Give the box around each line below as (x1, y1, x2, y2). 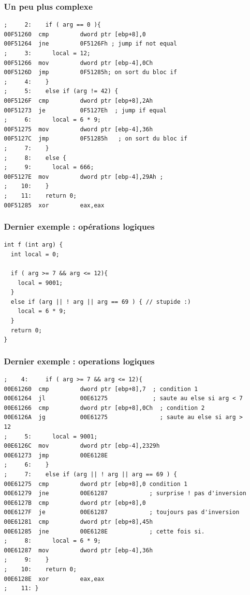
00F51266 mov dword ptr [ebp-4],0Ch (4, 59, 153, 66)
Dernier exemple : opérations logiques (4, 220, 155, 233)
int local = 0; (11, 251, 59, 258)
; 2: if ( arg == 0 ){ (4, 21, 101, 29)
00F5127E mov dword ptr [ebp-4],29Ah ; (4, 173, 163, 180)
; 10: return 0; (4, 565, 77, 573)
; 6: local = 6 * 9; (4, 116, 101, 124)
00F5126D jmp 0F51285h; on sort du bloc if (4, 69, 177, 76)
